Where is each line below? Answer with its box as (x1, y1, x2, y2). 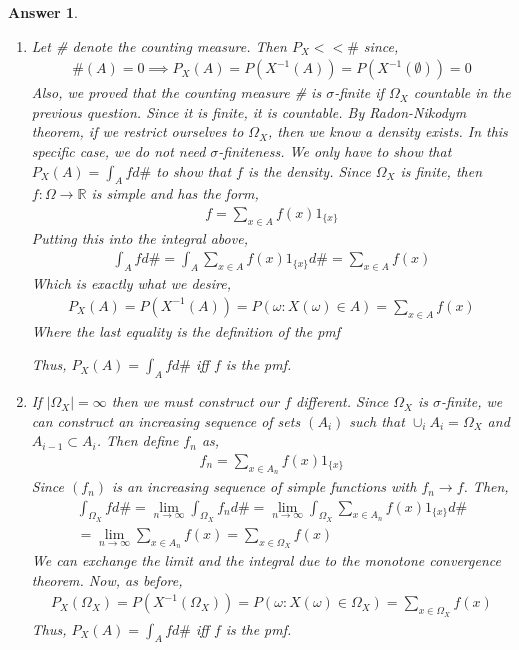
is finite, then (400, 160, 483, 181)
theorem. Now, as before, (31, 569, 183, 590)
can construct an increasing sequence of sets (31, 410, 301, 431)
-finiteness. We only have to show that (218, 141, 452, 161)
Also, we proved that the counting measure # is (31, 82, 322, 103)
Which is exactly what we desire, (31, 273, 232, 294)
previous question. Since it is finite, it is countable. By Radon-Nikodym (31, 101, 467, 122)
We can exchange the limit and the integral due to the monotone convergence (31, 550, 501, 571)
